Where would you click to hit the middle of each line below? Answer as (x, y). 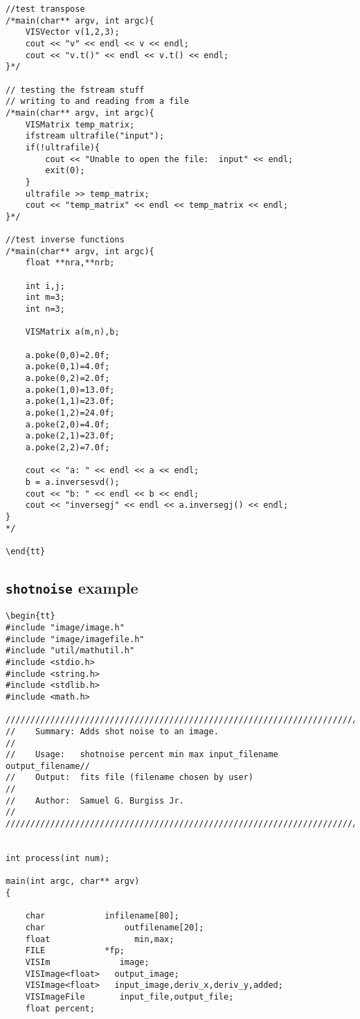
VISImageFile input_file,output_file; (129, 996)
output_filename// (48, 766)
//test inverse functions (65, 240)
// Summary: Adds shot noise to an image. (112, 731)
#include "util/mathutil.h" (70, 651)
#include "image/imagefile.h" (75, 639)
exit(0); (65, 171)
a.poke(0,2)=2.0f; (67, 378)
